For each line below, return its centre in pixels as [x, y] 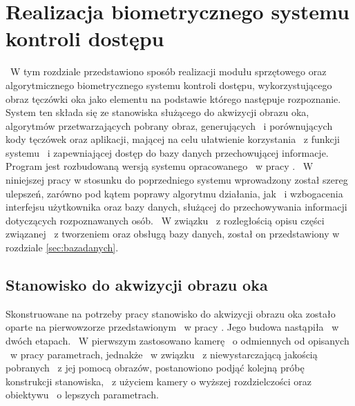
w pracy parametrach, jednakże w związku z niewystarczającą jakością [164, 354]
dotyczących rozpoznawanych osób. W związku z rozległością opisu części [165, 220]
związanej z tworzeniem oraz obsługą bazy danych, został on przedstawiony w [173, 234]
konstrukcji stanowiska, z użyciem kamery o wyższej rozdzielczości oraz [159, 381]
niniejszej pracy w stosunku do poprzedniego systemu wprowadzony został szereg [177, 180]
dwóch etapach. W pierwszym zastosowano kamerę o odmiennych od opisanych [177, 341]
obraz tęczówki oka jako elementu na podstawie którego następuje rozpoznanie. [173, 98]
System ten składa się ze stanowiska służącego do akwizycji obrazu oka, [157, 112]
